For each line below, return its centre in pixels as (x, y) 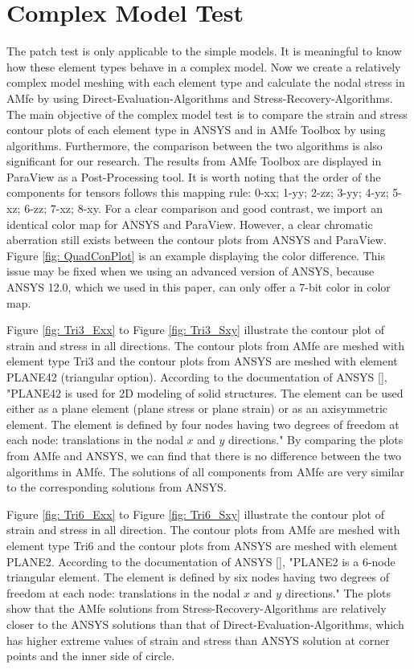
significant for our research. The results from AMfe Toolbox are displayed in (194, 161)
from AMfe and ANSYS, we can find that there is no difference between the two (204, 455)
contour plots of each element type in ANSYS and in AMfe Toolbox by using (196, 130)
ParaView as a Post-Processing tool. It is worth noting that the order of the (194, 176)
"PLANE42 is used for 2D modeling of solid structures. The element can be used (205, 392)
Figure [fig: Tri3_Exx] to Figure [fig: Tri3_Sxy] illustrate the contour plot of (195, 330)
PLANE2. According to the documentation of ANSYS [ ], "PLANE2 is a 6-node (201, 561)
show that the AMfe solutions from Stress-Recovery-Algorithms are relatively (197, 608)
